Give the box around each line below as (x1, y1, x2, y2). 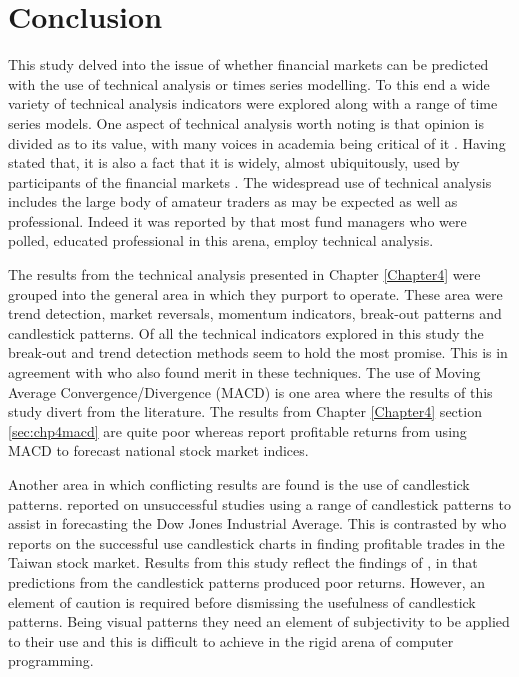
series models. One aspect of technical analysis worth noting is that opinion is (8, 112, 484, 133)
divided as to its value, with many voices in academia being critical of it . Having (8, 132, 506, 153)
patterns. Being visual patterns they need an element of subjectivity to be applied (8, 611, 510, 632)
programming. (8, 650, 94, 671)
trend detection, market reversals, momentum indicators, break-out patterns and (8, 303, 502, 324)
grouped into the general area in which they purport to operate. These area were (8, 283, 503, 304)
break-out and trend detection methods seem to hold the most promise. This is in (8, 342, 508, 363)
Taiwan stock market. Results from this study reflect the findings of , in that (8, 552, 478, 573)
